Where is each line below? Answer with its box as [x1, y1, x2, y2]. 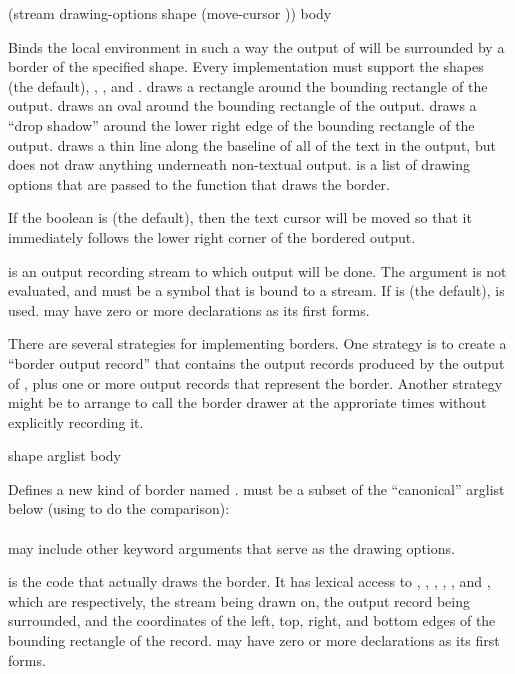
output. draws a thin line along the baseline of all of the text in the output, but [8, 134, 496, 155]
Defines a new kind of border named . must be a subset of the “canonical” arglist [8, 478, 505, 499]
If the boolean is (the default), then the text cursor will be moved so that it [8, 207, 472, 228]
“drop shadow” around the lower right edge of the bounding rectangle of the [8, 114, 475, 135]
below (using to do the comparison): [8, 498, 230, 519]
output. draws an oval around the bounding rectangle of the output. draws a [8, 95, 477, 116]
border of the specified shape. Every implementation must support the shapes [8, 56, 484, 77]
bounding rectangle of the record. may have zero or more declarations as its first [8, 630, 500, 651]
